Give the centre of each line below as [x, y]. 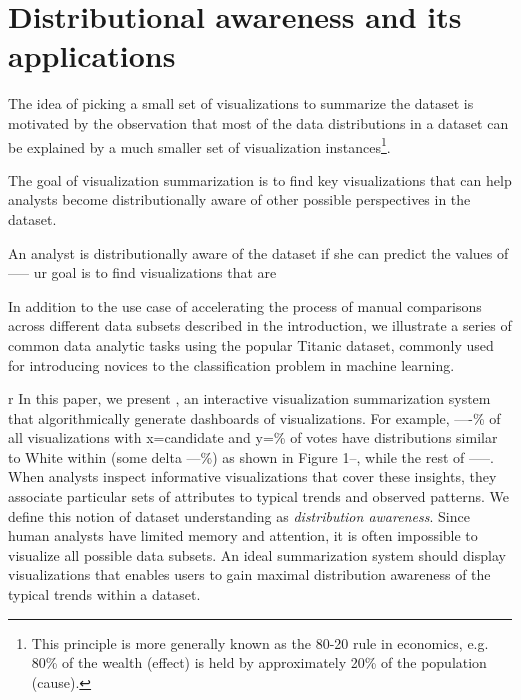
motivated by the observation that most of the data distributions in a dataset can [258, 122]
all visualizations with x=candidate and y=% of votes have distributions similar [253, 437]
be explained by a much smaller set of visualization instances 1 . [199, 145]
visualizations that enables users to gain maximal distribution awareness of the [249, 574]
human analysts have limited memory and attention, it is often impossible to [243, 535]
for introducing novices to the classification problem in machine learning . [231, 364]
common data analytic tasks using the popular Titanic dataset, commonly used [251, 344]
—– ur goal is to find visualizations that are [142, 272]
